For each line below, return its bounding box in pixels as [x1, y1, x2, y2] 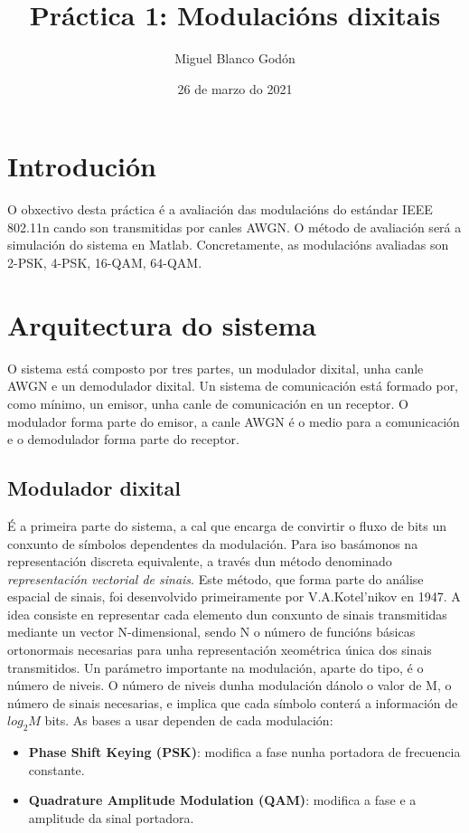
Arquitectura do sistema [7, 306, 316, 343]
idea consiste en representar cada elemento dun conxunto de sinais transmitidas [7, 604, 447, 623]
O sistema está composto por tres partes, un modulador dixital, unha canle [7, 358, 424, 377]
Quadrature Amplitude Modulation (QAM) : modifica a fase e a [28, 790, 417, 809]
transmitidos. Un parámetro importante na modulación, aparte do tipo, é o [7, 658, 424, 677]
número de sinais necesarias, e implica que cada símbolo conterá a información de [7, 693, 458, 712]
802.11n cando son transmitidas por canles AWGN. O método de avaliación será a [7, 217, 462, 236]
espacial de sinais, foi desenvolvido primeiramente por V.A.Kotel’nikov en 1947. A [7, 587, 461, 606]
